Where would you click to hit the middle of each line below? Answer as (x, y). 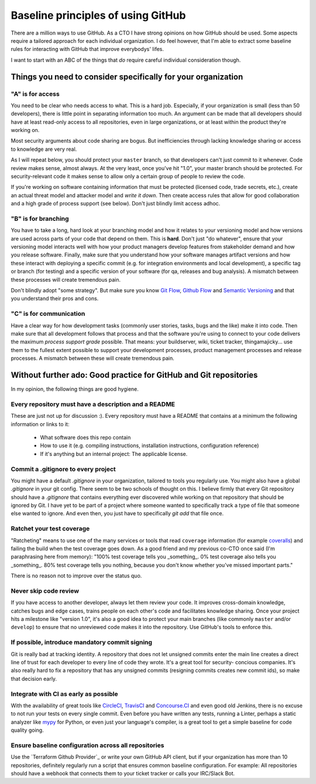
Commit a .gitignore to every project (63, 469)
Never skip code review (45, 591)
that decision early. (34, 678)
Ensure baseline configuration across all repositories (87, 745)
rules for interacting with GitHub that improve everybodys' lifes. (87, 49)
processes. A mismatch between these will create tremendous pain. (93, 359)
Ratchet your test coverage (50, 529)
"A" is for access (35, 94)
